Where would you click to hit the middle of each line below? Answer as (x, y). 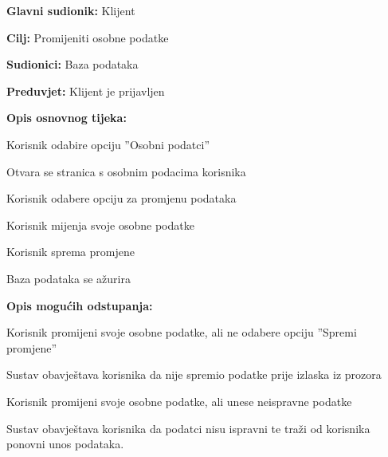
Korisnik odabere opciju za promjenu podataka (121, 198)
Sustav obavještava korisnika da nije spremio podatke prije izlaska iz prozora (194, 374)
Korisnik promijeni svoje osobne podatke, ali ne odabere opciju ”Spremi (182, 332)
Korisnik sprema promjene (71, 252)
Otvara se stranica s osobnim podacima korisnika (126, 171)
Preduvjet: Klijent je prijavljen (86, 91)
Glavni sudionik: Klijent (71, 10)
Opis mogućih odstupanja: (80, 305)
